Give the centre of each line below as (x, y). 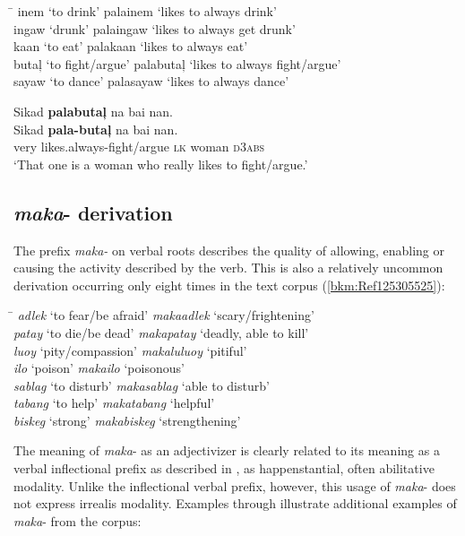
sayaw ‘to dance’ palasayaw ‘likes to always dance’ (151, 81)
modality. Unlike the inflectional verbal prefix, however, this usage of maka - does (235, 485)
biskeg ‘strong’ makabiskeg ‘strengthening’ (127, 420)
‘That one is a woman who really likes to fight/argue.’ (161, 164)
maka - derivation (93, 212)
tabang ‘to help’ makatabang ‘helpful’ (114, 403)
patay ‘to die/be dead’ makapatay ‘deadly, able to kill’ (161, 332)
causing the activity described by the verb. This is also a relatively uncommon (228, 268)
